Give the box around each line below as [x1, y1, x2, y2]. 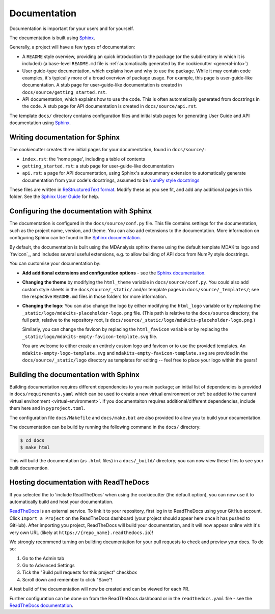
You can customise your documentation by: [9, 260, 101, 267]
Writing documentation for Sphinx [9, 133, 120, 142]
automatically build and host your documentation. [9, 498, 114, 505]
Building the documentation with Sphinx [9, 370, 140, 379]
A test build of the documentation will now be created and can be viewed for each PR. [9, 586, 190, 592]
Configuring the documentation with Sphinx [9, 207, 152, 216]
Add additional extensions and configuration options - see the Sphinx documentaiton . [22, 270, 206, 276]
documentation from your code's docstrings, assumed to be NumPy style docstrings [22, 177, 200, 183]
